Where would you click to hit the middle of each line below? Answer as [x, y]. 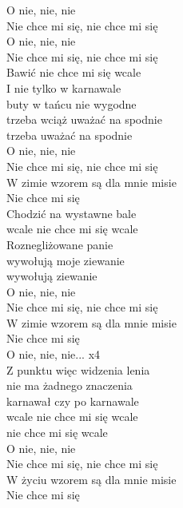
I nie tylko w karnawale [64, 87]
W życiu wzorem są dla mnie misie [91, 479]
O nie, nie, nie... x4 [54, 354]
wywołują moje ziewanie [66, 260]
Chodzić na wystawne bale [72, 213]
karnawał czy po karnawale [73, 401]
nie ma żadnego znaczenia [70, 385]
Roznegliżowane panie [60, 244]
